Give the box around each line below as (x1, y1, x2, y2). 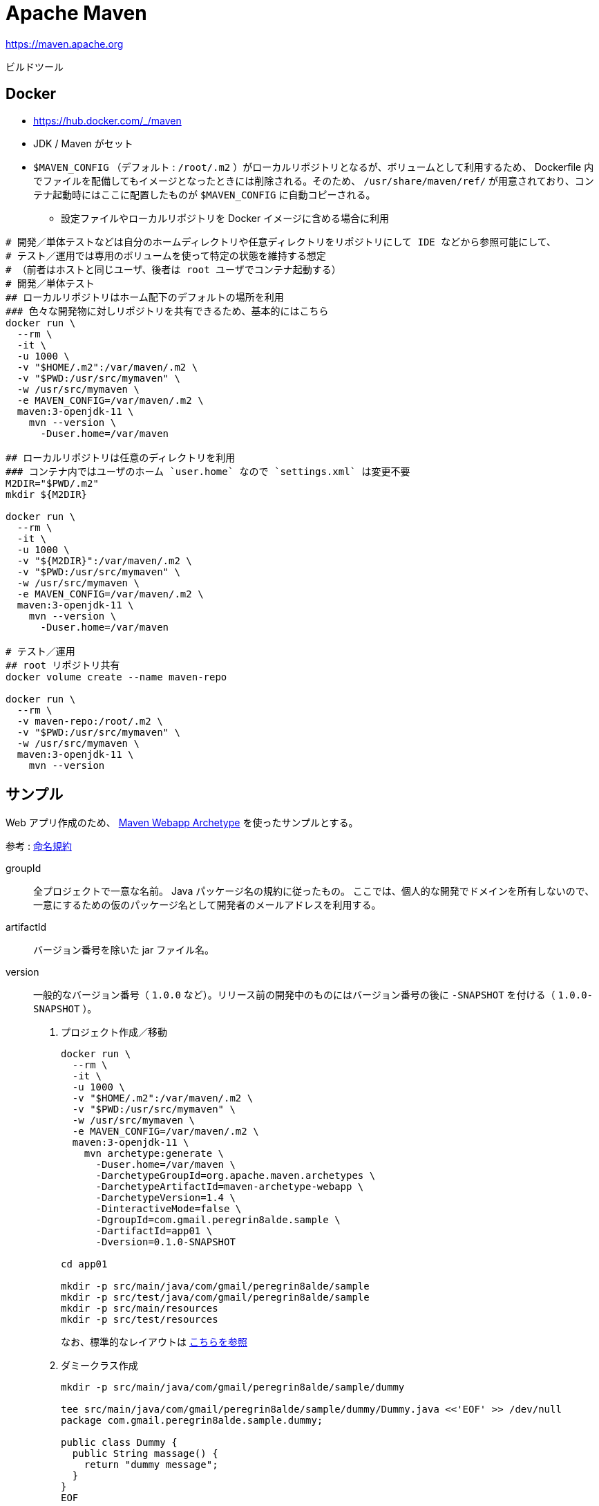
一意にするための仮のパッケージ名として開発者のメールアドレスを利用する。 (33, 899, 381, 911)
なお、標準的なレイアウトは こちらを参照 (61, 1336, 247, 1348)
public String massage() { (72, 1448, 218, 1460)
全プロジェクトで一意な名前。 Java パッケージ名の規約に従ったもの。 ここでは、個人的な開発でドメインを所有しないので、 (33, 885, 595, 898)
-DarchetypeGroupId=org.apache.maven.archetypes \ (95, 1170, 376, 1182)
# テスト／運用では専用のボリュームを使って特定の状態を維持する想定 (6, 250, 326, 261)
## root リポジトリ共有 (6, 659, 120, 671)
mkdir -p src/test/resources (61, 1314, 218, 1326)
